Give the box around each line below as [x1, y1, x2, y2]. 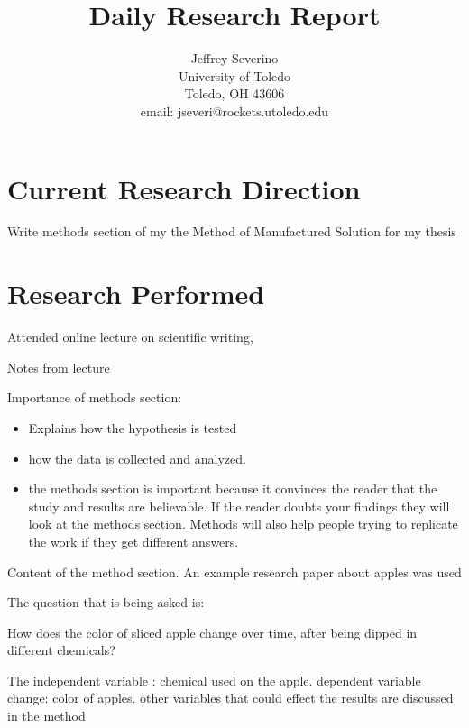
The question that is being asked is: [7, 593, 205, 612]
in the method [7, 706, 86, 725]
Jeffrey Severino [190, 49, 279, 68]
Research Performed [7, 275, 265, 312]
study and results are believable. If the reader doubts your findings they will [28, 496, 450, 515]
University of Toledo [178, 66, 291, 85]
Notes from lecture [7, 357, 110, 376]
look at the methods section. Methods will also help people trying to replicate [28, 514, 458, 533]
